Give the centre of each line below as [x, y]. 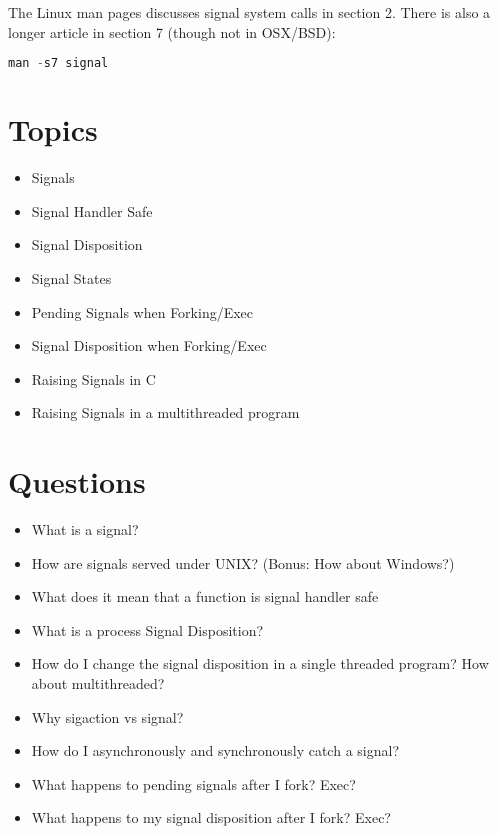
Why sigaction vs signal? [107, 716]
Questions [77, 481]
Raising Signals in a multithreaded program [165, 412]
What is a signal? [85, 529]
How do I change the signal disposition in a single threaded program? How [260, 663]
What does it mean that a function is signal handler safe [205, 596]
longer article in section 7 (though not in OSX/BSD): [172, 31]
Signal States [71, 277]
